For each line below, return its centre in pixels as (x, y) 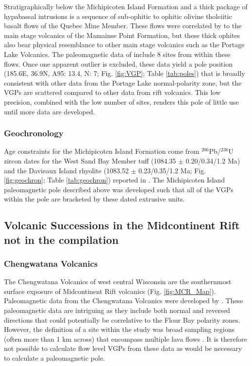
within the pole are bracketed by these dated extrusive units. (94, 199)
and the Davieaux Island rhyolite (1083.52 (66, 170)
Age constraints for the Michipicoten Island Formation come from (102, 151)
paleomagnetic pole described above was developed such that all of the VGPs (119, 189)
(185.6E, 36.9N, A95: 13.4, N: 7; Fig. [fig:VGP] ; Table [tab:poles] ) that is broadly (125, 73)
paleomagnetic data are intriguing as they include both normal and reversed (117, 310)
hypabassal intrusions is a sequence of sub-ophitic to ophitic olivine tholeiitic (118, 16)
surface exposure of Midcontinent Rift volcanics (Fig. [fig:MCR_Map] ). (110, 291)
